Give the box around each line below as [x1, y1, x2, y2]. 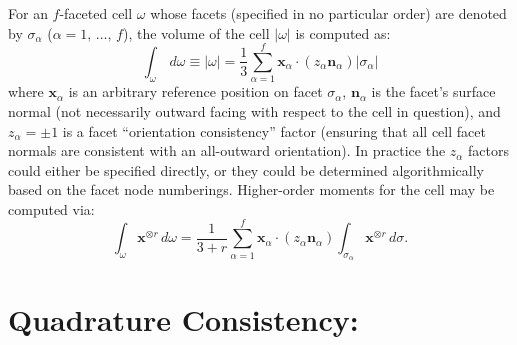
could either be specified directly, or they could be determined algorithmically [8, 159, 484, 180]
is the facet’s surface [371, 81, 496, 102]
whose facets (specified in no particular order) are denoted [150, 3, 507, 23]
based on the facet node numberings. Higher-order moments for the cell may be [8, 179, 495, 200]
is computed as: [295, 22, 391, 43]
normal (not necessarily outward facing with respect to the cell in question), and [8, 100, 501, 121]
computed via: [8, 198, 95, 219]
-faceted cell [59, 3, 133, 23]
